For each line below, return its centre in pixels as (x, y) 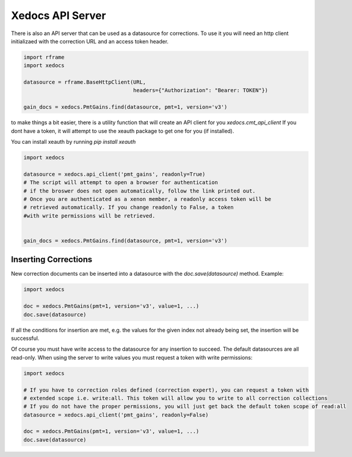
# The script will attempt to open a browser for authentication (121, 182)
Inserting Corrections (52, 259)
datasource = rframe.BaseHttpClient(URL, (85, 82)
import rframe (44, 57)
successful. (25, 338)
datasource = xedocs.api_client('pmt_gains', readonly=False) (116, 415)
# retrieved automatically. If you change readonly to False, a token (129, 207)
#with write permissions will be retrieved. (89, 216)
